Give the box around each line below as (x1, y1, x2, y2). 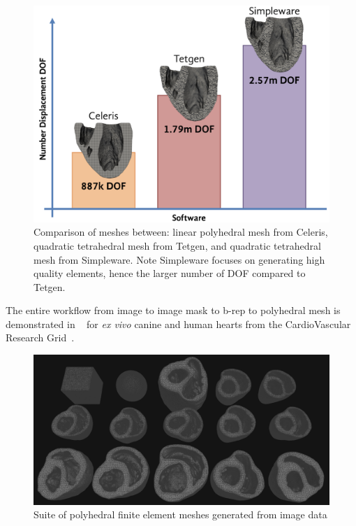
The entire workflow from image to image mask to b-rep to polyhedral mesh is (6, 303, 341, 318)
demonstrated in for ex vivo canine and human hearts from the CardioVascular (6, 316, 351, 331)
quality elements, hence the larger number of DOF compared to (34, 266, 306, 280)
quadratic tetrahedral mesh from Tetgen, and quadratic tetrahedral (34, 238, 321, 253)
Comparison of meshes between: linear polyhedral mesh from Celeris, (34, 225, 328, 239)
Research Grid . (6, 330, 75, 345)
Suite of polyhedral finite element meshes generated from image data (34, 507, 327, 522)
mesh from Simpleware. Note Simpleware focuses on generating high (34, 252, 325, 266)
